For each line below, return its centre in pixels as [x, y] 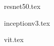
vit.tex [14, 39]
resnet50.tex [22, 6]
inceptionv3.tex [27, 23]
